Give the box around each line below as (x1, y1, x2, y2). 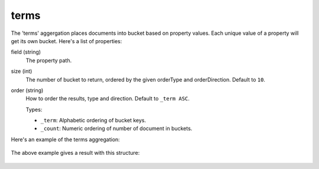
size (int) (11, 68, 32, 75)
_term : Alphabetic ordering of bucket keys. (40, 117, 147, 124)
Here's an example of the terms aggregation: (11, 136, 121, 143)
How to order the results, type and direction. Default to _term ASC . (25, 95, 190, 102)
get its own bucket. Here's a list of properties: (11, 37, 122, 44)
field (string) (11, 48, 41, 56)
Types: (25, 106, 43, 113)
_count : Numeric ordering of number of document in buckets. (40, 125, 193, 132)
